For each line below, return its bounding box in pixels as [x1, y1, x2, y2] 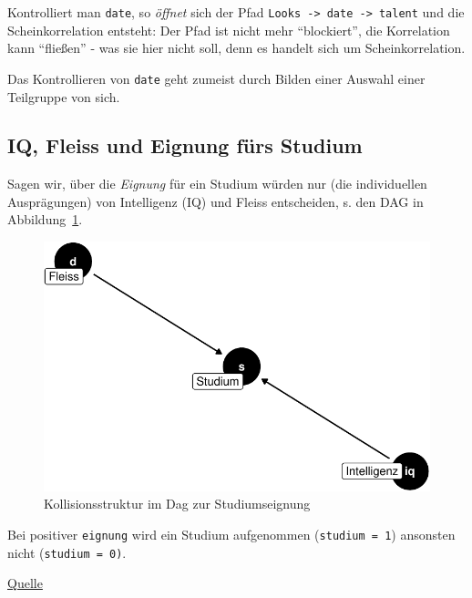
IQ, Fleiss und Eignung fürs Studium [7, 131, 363, 160]
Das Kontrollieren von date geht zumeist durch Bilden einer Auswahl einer [7, 68, 426, 88]
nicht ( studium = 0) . [7, 542, 127, 562]
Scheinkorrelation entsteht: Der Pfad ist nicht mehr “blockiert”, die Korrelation [7, 20, 450, 39]
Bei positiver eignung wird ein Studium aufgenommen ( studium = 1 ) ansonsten [7, 524, 456, 543]
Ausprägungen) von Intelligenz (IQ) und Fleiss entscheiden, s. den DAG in [7, 191, 424, 211]
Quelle [7, 573, 43, 593]
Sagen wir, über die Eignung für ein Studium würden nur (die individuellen [7, 174, 427, 193]
